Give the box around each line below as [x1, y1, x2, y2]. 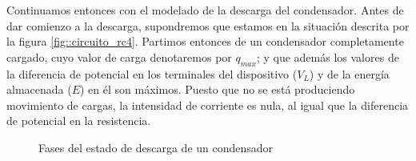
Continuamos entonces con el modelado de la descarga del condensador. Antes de [6, 2, 404, 18]
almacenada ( [6, 81, 72, 98]
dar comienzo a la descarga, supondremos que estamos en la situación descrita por [6, 17, 410, 34]
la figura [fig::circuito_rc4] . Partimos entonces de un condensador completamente [6, 33, 404, 50]
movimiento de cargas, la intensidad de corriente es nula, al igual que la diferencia [6, 96, 409, 113]
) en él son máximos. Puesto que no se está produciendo [80, 81, 355, 98]
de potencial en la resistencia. [6, 112, 151, 129]
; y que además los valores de [256, 48, 399, 65]
